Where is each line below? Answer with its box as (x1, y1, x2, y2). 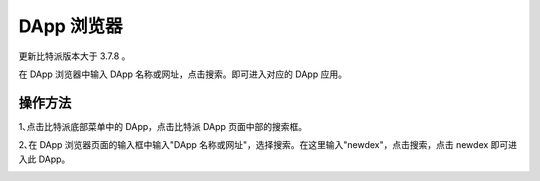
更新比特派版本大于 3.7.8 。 (18, 50, 131, 62)
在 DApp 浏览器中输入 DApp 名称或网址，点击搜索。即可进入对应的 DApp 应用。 (18, 68, 347, 80)
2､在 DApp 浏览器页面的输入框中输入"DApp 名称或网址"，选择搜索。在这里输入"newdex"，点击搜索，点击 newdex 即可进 (18, 139, 518, 151)
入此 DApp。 (18, 153, 71, 165)
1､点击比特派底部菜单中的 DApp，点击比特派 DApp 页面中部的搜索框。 (18, 120, 308, 132)
